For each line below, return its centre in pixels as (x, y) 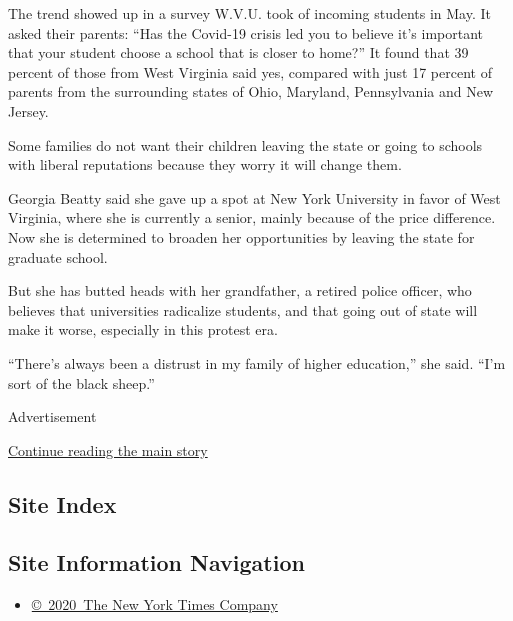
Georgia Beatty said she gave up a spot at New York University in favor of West (254, 197)
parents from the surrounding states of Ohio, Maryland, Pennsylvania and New (250, 91)
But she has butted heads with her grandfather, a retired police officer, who (240, 290)
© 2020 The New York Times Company (154, 604)
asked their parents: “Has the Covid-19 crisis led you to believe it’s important (246, 32)
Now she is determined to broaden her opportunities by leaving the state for (241, 236)
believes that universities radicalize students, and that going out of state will (243, 309)
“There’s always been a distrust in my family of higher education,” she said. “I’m (257, 362)
